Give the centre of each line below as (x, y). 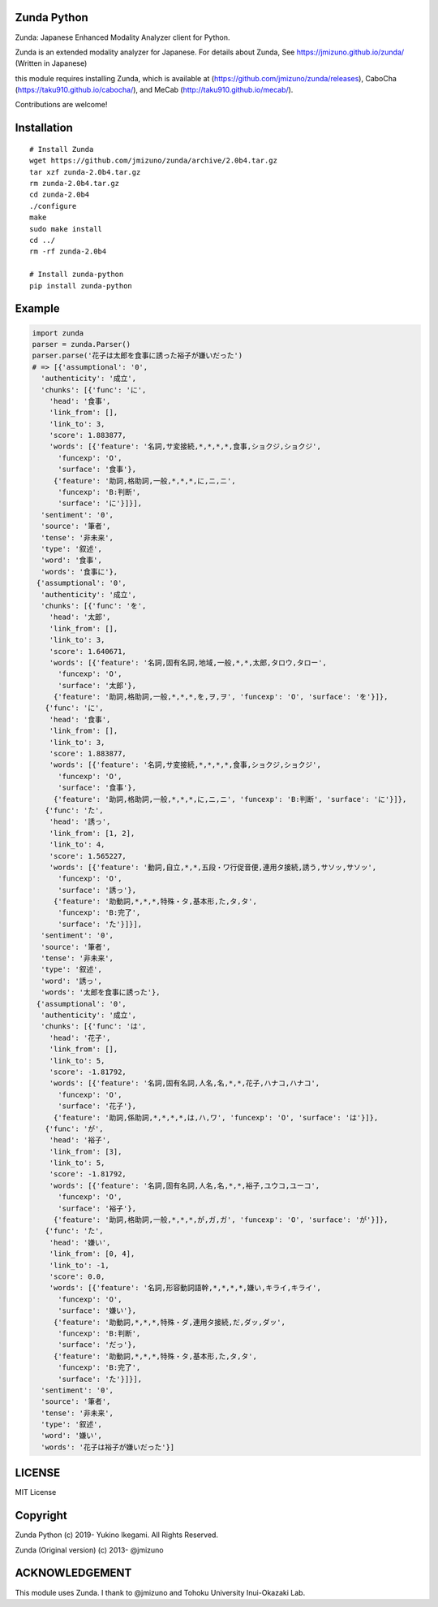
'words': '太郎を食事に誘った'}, (101, 992)
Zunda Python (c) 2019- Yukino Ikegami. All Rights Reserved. (117, 1535)
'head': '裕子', (80, 1140)
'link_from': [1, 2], (92, 833)
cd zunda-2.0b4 (60, 195)
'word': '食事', (72, 560)
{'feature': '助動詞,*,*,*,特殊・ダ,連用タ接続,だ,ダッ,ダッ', (169, 1322)
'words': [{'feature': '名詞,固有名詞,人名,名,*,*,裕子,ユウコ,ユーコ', (185, 1185)
